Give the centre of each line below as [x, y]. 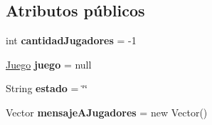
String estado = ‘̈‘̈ [47, 88]
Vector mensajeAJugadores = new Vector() [107, 112]
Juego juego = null [49, 64]
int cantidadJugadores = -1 [71, 40]
